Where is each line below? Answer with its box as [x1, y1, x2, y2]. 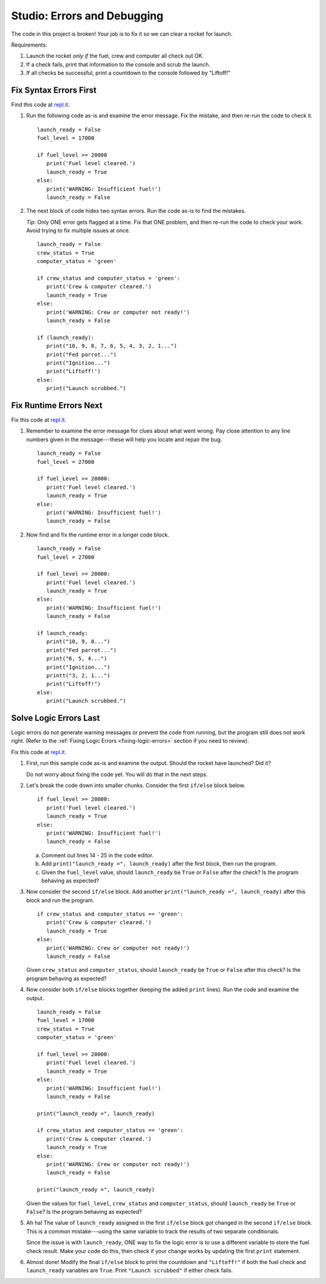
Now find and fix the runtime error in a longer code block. [26, 531, 170, 538]
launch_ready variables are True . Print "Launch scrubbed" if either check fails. [26, 1267, 233, 1274]
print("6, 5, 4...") [46, 655, 107, 662]
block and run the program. [26, 896, 95, 904]
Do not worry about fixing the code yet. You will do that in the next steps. [26, 771, 208, 778]
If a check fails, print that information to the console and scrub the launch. [26, 60, 211, 68]
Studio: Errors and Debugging [11, 9, 164, 22]
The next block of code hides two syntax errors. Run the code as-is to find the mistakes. [26, 207, 246, 215]
